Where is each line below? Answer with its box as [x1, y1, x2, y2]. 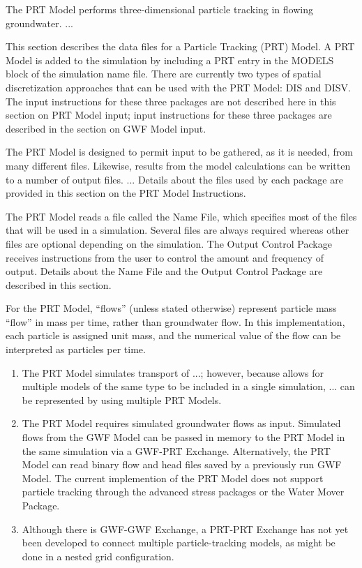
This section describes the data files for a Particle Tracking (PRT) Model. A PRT [6, 39, 355, 54]
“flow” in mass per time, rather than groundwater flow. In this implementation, [6, 314, 345, 329]
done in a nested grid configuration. [22, 548, 174, 563]
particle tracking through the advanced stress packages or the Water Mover [22, 484, 345, 499]
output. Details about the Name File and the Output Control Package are [6, 264, 323, 278]
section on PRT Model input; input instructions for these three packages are [6, 107, 332, 122]
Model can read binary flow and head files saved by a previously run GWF [22, 457, 342, 472]
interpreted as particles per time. [6, 342, 146, 357]
